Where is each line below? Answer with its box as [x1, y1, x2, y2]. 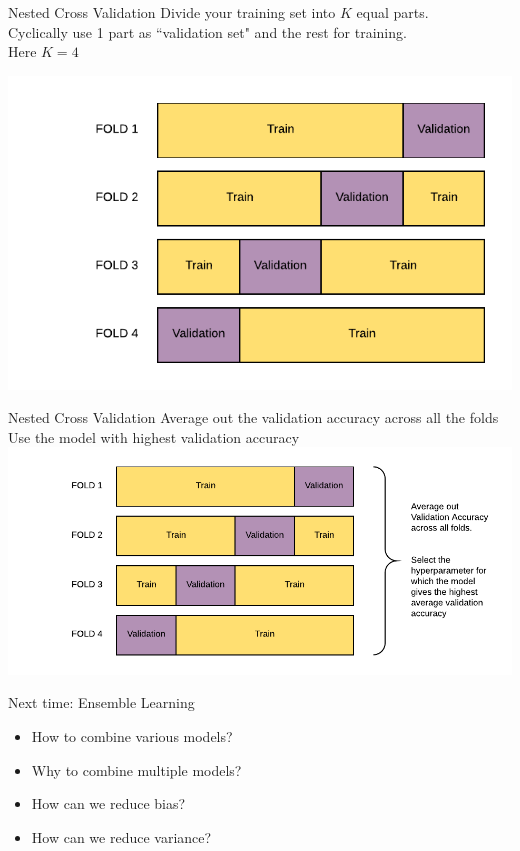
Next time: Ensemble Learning [8, 692, 195, 713]
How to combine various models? [31, 725, 233, 746]
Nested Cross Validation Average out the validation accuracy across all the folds [8, 407, 499, 428]
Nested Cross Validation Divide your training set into [8, 2, 336, 22]
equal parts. [356, 2, 429, 22]
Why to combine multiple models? [31, 759, 242, 780]
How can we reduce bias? [31, 793, 186, 814]
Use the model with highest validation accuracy [8, 426, 300, 447]
